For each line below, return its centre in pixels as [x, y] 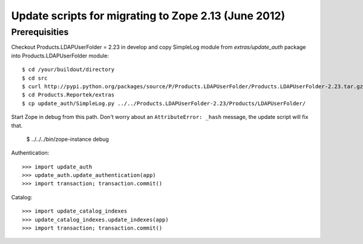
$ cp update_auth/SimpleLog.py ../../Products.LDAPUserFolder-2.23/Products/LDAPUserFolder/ [164, 103]
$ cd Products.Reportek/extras [68, 95]
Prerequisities [40, 32]
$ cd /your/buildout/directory [68, 70]
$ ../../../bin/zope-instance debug [67, 139]
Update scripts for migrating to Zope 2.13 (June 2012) [148, 16]
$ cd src [35, 78]
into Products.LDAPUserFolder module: [60, 56]
